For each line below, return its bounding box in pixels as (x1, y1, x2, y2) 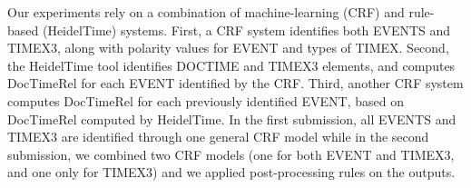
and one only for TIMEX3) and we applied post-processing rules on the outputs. (7, 163, 456, 182)
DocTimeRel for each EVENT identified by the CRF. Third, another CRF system (7, 74, 464, 93)
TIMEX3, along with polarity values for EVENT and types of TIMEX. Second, (7, 38, 449, 57)
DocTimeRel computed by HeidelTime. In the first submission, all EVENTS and (7, 109, 456, 128)
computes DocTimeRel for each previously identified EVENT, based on (7, 91, 405, 110)
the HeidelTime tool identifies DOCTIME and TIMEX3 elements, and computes (7, 55, 456, 74)
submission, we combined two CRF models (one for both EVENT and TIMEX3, (7, 144, 455, 163)
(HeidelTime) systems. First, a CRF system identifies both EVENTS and (42, 20, 451, 39)
